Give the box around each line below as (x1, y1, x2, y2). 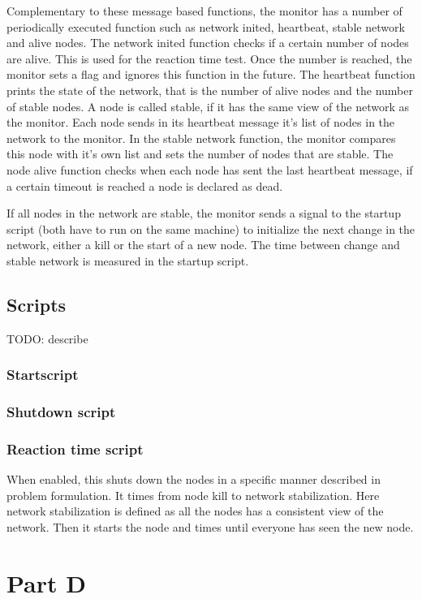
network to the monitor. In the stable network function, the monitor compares (6, 129, 396, 146)
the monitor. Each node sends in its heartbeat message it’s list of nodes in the (6, 114, 395, 131)
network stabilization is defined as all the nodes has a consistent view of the (6, 502, 384, 519)
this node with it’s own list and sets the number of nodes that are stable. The (6, 145, 394, 162)
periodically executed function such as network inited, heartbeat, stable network (6, 18, 405, 35)
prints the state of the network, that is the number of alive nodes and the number (6, 81, 413, 98)
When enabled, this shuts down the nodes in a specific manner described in (6, 471, 381, 488)
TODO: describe (6, 330, 88, 347)
